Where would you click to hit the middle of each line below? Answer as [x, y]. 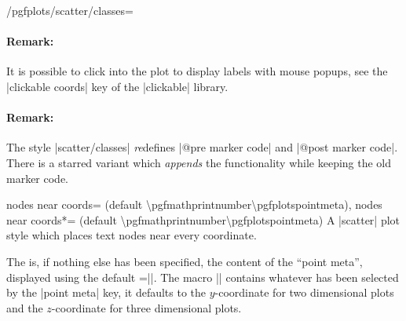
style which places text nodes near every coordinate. [132, 235]
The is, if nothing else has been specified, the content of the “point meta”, [185, 261]
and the [25, 307]
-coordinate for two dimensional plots [304, 292]
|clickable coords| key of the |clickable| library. [117, 86]
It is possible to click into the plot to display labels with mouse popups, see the [197, 71]
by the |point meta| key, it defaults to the [106, 292]
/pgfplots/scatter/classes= [70, 10]
